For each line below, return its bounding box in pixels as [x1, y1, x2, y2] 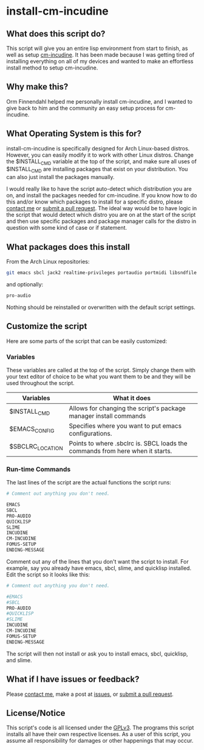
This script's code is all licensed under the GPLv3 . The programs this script [6, 724, 194, 732]
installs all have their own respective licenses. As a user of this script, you [6, 731, 191, 738]
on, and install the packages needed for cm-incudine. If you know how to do [6, 192, 197, 199]
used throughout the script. [6, 379, 75, 386]
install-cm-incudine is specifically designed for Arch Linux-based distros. [6, 144, 190, 152]
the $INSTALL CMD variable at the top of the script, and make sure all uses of [6, 157, 197, 166]
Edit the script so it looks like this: [6, 571, 90, 578]
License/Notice [6, 708, 66, 718]
